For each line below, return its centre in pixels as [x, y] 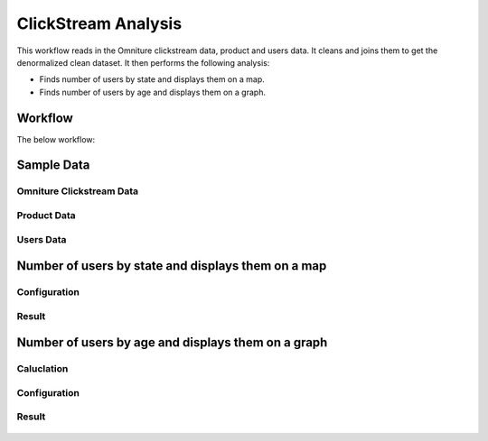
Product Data [46, 215]
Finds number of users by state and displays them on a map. [152, 79]
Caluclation [42, 369]
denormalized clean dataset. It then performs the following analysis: [143, 62]
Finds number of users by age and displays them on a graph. [153, 92]
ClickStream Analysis [99, 23]
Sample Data [53, 165]
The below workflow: [56, 139]
